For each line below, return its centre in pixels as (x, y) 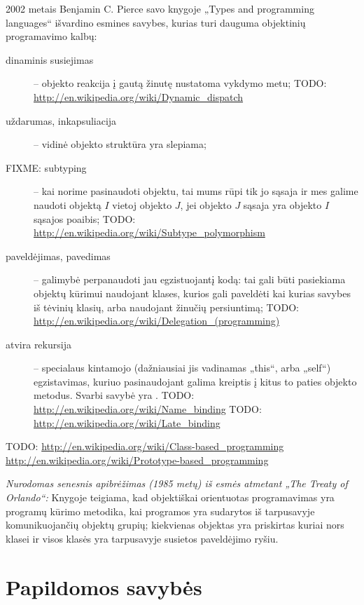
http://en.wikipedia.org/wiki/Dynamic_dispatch (139, 96)
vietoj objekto (142, 204)
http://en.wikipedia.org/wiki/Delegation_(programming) (157, 321)
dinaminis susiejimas (50, 59)
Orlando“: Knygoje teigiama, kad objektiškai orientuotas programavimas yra (170, 497)
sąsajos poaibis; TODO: (85, 218)
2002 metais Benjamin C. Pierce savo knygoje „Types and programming (160, 8)
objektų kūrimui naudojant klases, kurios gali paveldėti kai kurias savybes (192, 293)
